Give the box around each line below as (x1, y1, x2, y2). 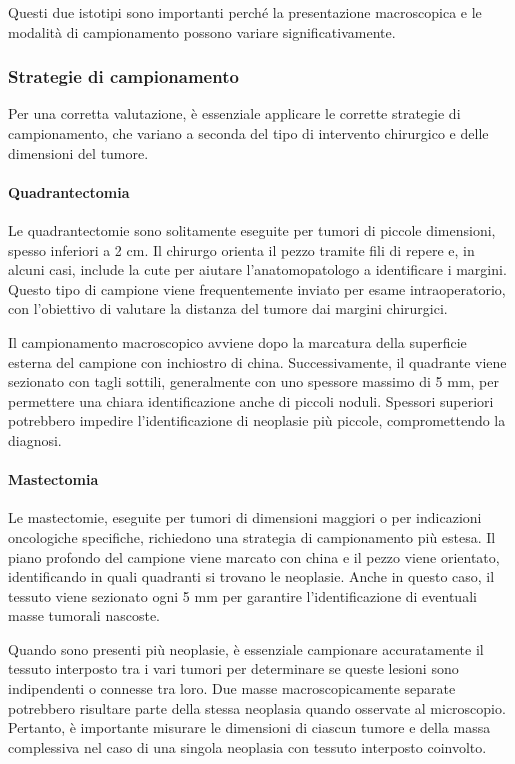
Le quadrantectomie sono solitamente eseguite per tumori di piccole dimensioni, (8, 219, 496, 240)
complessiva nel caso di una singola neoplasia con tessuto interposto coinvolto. (8, 736, 487, 757)
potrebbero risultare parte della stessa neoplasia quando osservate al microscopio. (8, 697, 506, 718)
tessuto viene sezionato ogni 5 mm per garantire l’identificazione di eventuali (8, 585, 477, 606)
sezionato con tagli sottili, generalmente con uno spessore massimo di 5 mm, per (8, 371, 499, 392)
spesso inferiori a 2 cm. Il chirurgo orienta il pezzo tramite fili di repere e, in (8, 239, 475, 260)
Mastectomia (8, 469, 99, 490)
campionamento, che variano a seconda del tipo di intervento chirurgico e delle (8, 123, 489, 143)
